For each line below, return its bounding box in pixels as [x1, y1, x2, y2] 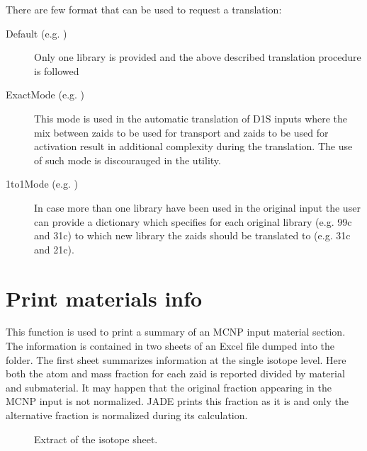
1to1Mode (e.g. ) [6, 176, 78, 191]
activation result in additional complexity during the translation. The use [34, 139, 353, 154]
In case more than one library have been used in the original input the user [34, 200, 361, 215]
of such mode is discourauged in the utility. [34, 152, 221, 167]
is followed [34, 63, 79, 78]
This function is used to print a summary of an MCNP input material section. [6, 324, 346, 339]
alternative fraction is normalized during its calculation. [6, 408, 248, 422]
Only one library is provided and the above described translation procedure [34, 50, 361, 64]
